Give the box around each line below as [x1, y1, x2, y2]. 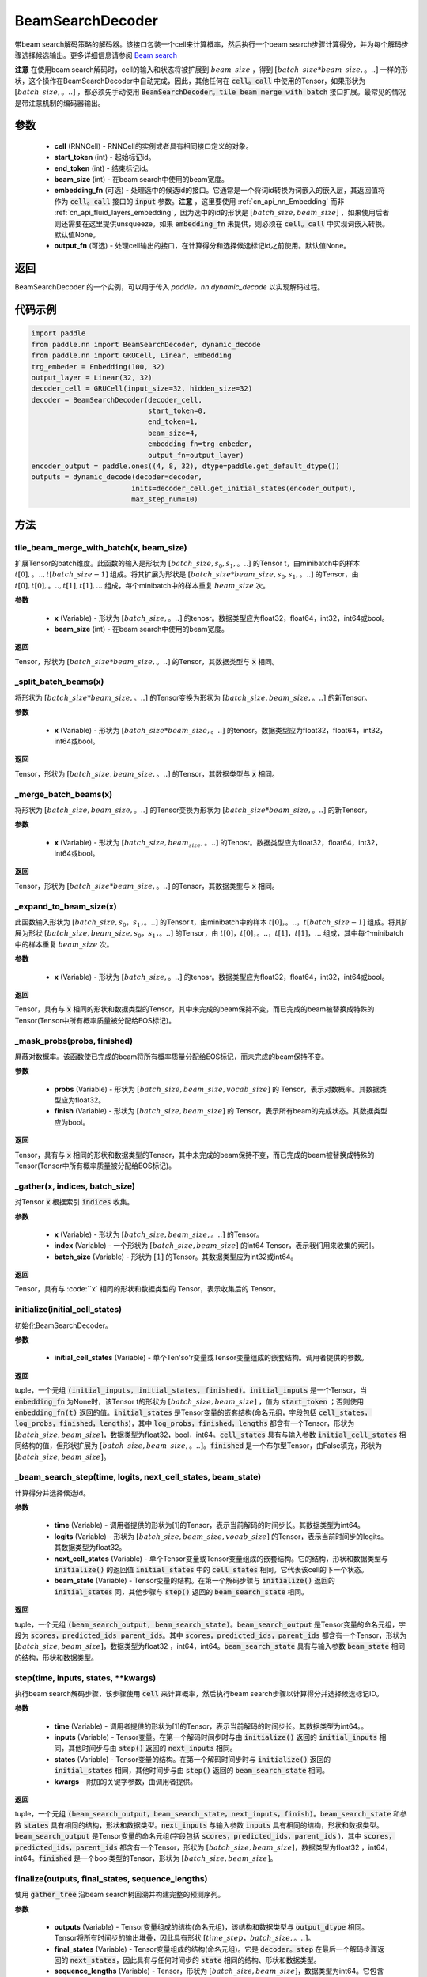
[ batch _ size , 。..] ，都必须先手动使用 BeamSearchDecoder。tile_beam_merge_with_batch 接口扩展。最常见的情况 [14, 87, 406, 96]
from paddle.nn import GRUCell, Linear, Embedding [31, 351, 232, 360]
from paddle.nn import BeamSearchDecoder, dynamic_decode [31, 340, 261, 349]
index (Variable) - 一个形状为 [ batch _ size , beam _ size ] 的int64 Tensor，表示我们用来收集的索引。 [54, 1241, 379, 1250]
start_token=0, [147, 406, 207, 415]
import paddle [31, 329, 86, 338]
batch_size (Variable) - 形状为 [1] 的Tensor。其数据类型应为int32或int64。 [54, 1252, 298, 1261]
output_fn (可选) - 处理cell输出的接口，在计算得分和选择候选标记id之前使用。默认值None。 [54, 241, 351, 251]
